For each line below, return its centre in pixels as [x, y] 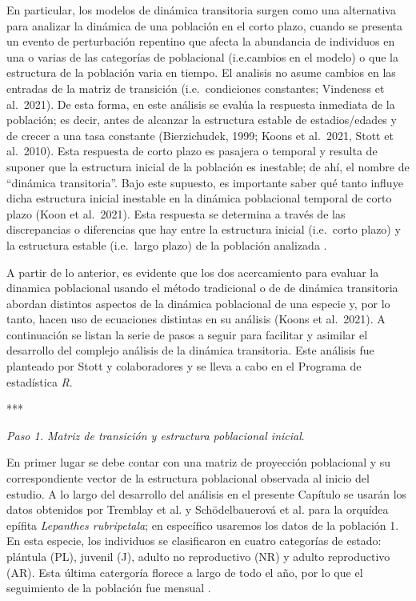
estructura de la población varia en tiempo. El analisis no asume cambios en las [201, 72]
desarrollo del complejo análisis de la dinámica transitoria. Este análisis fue [190, 350]
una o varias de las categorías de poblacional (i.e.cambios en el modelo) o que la [202, 56]
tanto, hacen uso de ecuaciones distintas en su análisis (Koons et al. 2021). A [196, 319]
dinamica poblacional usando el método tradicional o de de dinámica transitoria [202, 288]
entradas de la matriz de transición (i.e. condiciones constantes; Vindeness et [196, 88]
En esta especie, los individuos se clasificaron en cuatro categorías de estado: [194, 541]
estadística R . [40, 381]
